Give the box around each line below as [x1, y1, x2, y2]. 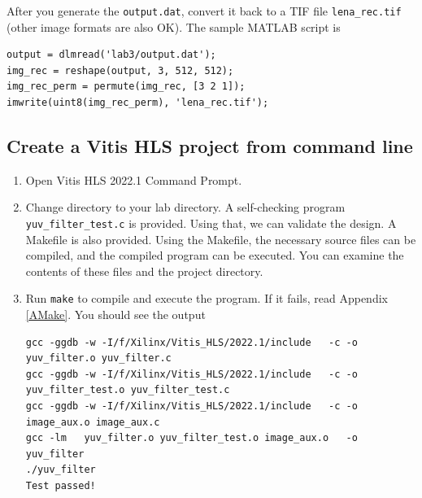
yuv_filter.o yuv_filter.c [25, 352, 172, 365]
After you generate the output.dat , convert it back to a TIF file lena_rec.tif [7, 2, 402, 19]
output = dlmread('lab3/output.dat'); [7, 49, 216, 61]
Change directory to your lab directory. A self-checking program [25, 199, 346, 216]
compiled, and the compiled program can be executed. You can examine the [25, 247, 404, 264]
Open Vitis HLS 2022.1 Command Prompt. [25, 171, 242, 188]
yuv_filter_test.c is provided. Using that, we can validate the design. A [25, 215, 397, 232]
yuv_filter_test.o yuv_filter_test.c [25, 384, 230, 396]
